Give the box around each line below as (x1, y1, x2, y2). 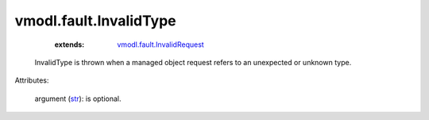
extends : (54, 40, 85, 49)
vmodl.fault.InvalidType (14, 12, 176, 29)
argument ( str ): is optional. (34, 94, 122, 103)
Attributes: (14, 75, 49, 85)
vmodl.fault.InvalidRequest (117, 40, 204, 49)
